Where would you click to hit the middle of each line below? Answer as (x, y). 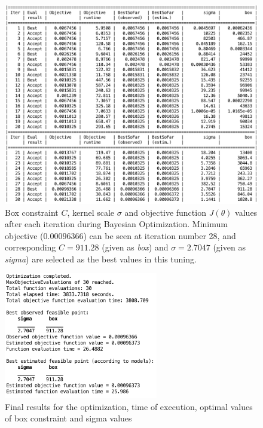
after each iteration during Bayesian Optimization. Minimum (116, 224)
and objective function (165, 212)
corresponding (30, 247)
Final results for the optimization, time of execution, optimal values (129, 406)
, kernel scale (91, 212)
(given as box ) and (135, 247)
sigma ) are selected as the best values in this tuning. (101, 259)
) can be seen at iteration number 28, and (160, 235)
